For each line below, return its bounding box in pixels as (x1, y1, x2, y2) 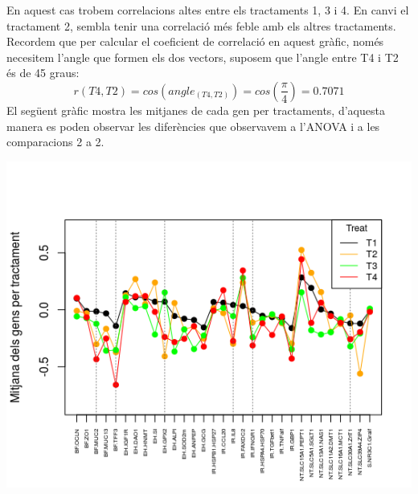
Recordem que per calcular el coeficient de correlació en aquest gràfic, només (6, 33, 384, 50)
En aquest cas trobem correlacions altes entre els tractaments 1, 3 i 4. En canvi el (6, 2, 409, 18)
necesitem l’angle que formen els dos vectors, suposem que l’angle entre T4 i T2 (6, 48, 399, 65)
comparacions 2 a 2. (6, 133, 104, 150)
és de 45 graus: (6, 64, 80, 81)
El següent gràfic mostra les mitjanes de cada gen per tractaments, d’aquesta (6, 101, 385, 118)
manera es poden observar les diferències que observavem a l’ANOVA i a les (6, 117, 380, 134)
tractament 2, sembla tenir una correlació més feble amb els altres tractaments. (6, 17, 396, 34)
